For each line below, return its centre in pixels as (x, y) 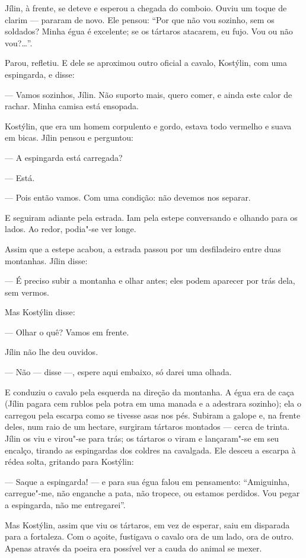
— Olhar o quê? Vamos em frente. (67, 332)
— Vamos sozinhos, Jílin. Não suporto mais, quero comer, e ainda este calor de (149, 94)
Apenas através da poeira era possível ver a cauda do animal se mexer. (133, 548)
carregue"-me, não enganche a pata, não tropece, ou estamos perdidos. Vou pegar (152, 493)
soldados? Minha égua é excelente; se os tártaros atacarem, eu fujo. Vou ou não (149, 31)
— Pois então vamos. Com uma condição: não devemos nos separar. (128, 197)
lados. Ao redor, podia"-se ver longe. (71, 229)
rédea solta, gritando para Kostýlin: (69, 462)
